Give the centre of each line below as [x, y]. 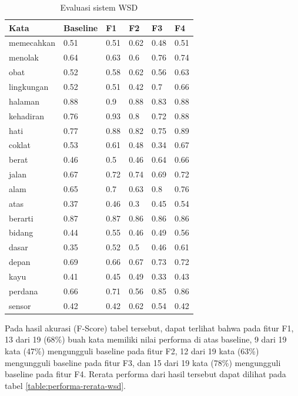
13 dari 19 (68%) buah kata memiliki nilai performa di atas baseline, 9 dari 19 [146, 339]
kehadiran [26, 115]
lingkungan [29, 86]
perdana [24, 291]
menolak [24, 57]
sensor [20, 305]
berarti [21, 218]
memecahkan [32, 43]
